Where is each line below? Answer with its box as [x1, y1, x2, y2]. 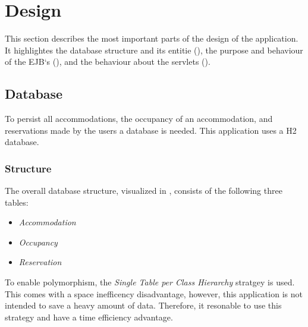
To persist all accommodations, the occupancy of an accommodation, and [5, 112, 273, 125]
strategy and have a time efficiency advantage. [5, 310, 173, 323]
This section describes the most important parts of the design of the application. [5, 32, 298, 45]
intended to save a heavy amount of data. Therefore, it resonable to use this [5, 299, 282, 312]
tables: [5, 196, 29, 208]
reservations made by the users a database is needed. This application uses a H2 [5, 124, 297, 136]
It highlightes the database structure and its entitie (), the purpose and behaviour [5, 43, 303, 56]
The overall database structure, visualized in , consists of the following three [5, 184, 282, 197]
